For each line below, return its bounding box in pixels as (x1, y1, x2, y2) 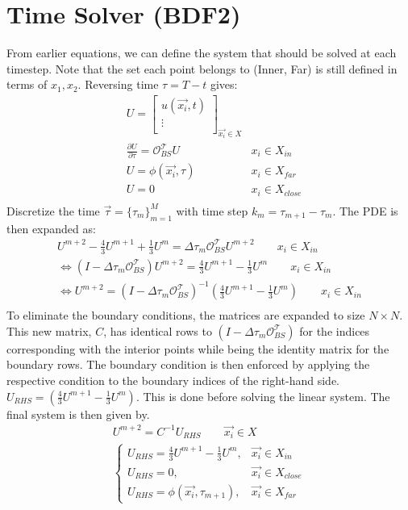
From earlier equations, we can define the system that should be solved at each (6, 44, 397, 61)
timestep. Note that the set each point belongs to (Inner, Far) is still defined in (6, 60, 398, 77)
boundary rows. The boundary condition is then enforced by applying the (6, 356, 370, 373)
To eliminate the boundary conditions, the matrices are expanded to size (6, 307, 365, 324)
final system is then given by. (6, 405, 150, 422)
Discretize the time (6, 202, 100, 219)
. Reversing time (77, 76, 159, 93)
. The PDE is (332, 202, 398, 219)
